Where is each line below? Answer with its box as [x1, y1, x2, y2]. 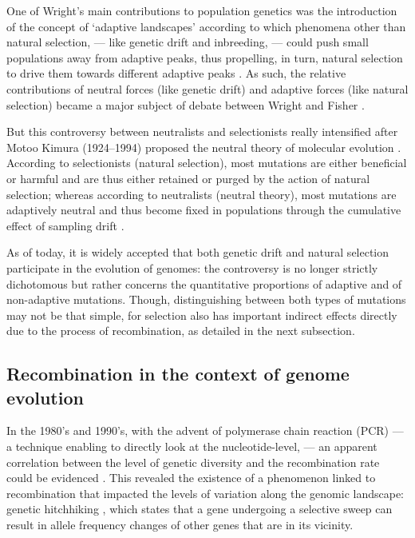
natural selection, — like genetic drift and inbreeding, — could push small [6, 34, 369, 50]
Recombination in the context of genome [6, 361, 350, 386]
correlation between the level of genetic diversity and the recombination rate [6, 453, 380, 470]
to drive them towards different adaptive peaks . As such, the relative [6, 65, 346, 82]
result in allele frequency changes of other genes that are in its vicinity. [6, 516, 354, 533]
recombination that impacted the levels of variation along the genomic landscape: [6, 484, 405, 501]
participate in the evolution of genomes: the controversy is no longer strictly [6, 259, 378, 276]
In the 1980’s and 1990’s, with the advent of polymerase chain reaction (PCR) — [6, 422, 404, 439]
